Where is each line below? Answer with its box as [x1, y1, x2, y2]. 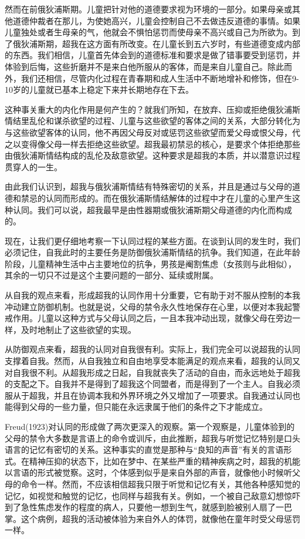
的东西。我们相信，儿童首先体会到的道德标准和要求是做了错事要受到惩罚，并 [5, 49, 300, 61]
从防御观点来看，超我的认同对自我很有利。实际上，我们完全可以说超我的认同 [5, 343, 300, 355]
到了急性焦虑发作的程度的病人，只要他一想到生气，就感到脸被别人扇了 [5, 501, 276, 513]
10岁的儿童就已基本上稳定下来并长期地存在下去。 [5, 83, 194, 96]
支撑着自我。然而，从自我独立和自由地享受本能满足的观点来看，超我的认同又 [5, 355, 300, 367]
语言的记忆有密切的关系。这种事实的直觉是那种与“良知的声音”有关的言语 [5, 443, 284, 456]
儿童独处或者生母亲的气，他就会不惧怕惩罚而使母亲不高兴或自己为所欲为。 [5, 26, 292, 38]
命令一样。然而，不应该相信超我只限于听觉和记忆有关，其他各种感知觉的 [21, 477, 300, 490]
